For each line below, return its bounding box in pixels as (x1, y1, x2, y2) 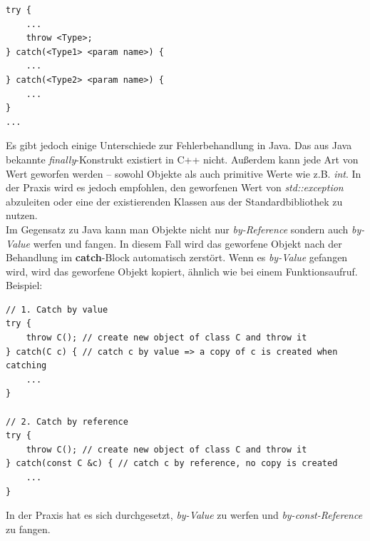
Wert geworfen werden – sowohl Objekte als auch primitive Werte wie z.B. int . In (6, 166, 361, 181)
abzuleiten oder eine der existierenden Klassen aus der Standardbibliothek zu (6, 193, 343, 208)
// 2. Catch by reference (6, 416, 128, 427)
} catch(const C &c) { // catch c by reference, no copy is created (6, 458, 338, 469)
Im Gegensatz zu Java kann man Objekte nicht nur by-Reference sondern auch (6, 221, 349, 236)
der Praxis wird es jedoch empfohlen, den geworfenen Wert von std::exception (6, 180, 344, 195)
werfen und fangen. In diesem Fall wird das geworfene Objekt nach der (33, 236, 342, 251)
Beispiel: (6, 278, 43, 293)
